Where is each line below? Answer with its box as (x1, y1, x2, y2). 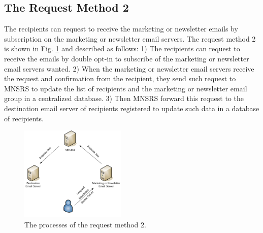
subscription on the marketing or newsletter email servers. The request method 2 (4, 33, 256, 44)
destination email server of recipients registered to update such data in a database (4, 103, 259, 113)
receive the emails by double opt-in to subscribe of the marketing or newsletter (4, 53, 249, 63)
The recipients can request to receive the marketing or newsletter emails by (4, 23, 238, 34)
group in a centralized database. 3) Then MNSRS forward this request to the (4, 93, 244, 104)
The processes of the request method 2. (24, 219, 146, 229)
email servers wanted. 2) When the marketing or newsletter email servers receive (4, 63, 254, 74)
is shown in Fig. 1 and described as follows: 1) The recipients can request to (4, 43, 240, 54)
